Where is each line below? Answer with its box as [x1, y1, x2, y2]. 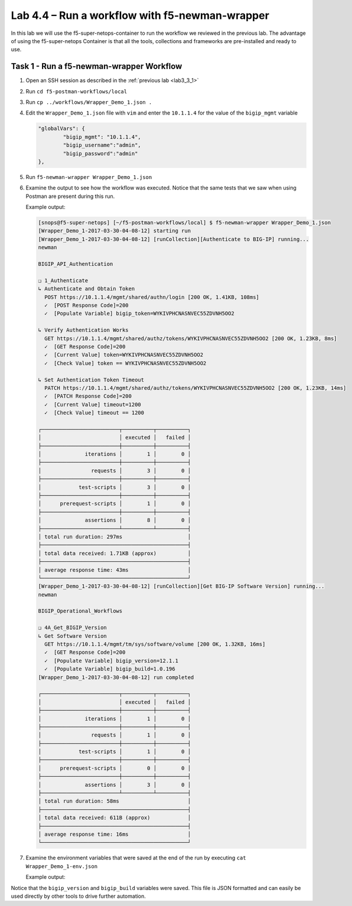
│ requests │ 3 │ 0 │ [38, 467, 191, 474]
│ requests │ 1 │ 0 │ [38, 732, 191, 738]
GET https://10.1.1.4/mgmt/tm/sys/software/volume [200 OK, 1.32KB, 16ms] [44, 641, 266, 648]
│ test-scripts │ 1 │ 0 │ [38, 748, 191, 755]
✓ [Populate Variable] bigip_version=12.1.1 [44, 657, 178, 664]
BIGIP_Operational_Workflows [38, 608, 123, 614]
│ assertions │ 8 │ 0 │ [38, 517, 191, 524]
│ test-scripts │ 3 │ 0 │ [38, 484, 191, 490]
